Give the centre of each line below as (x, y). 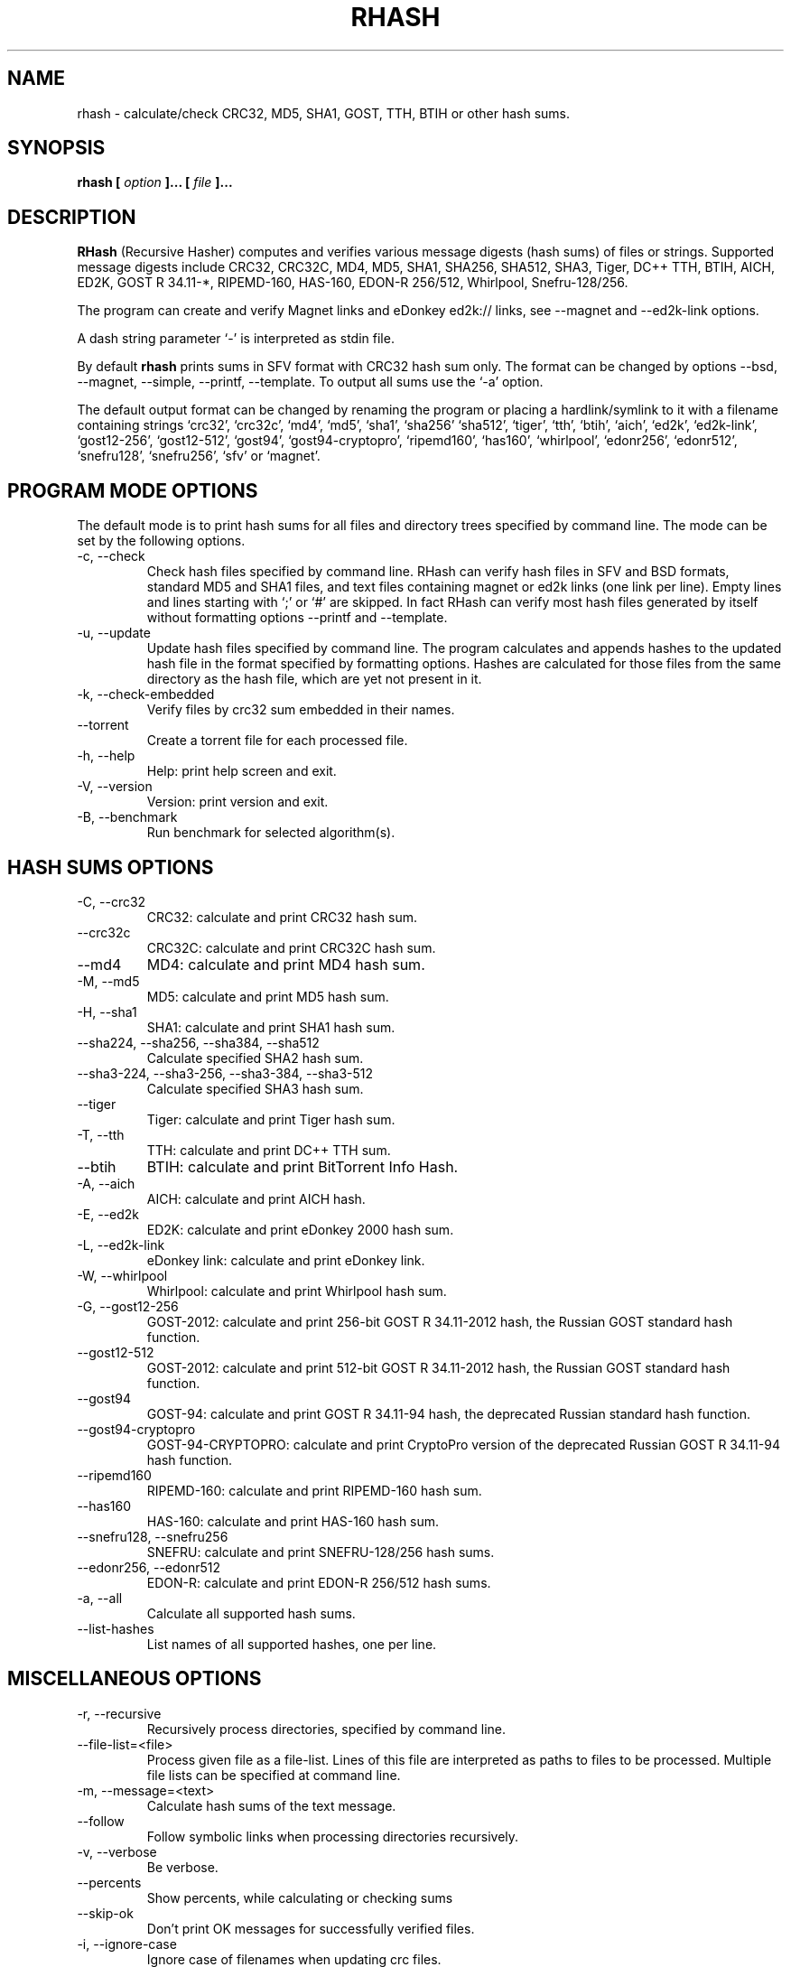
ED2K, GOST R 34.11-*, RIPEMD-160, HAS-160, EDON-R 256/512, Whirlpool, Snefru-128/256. (353, 283)
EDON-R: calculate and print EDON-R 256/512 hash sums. (319, 1582)
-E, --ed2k (108, 1214)
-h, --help (106, 756)
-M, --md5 (108, 981)
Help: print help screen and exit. (242, 771)
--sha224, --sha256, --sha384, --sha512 (198, 1042)
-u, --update (114, 633)
